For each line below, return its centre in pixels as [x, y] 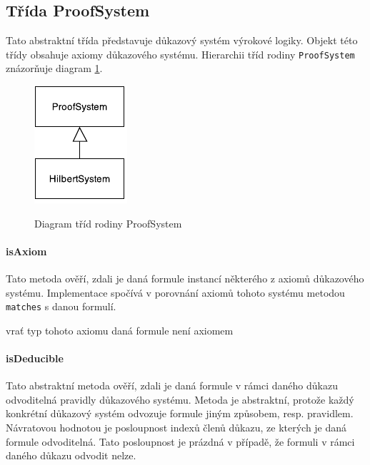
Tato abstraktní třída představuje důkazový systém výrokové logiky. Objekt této [182, 40]
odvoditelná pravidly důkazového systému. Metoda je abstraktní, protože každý [180, 399]
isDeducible [35, 358]
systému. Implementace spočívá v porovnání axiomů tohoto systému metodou [175, 292]
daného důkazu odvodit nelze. [71, 455]
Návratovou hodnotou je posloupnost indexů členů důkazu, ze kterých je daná [176, 428]
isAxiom [26, 251]
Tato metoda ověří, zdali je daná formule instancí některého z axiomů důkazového [185, 279]
